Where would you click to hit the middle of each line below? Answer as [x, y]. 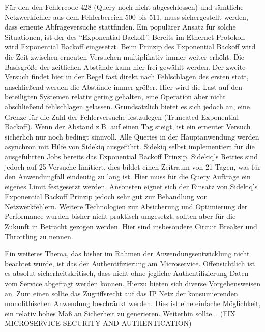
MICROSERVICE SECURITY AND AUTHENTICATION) [98, 323]
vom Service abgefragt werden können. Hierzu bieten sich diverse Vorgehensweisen [132, 283]
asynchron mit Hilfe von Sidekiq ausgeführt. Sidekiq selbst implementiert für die [130, 146]
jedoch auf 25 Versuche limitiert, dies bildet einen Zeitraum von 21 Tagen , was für [133, 166]
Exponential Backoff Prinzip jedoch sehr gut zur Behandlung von [106, 196]
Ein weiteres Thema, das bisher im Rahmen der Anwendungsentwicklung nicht [127, 253]
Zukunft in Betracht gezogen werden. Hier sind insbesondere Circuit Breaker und [131, 226]
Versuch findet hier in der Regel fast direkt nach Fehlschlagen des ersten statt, [127, 77]
